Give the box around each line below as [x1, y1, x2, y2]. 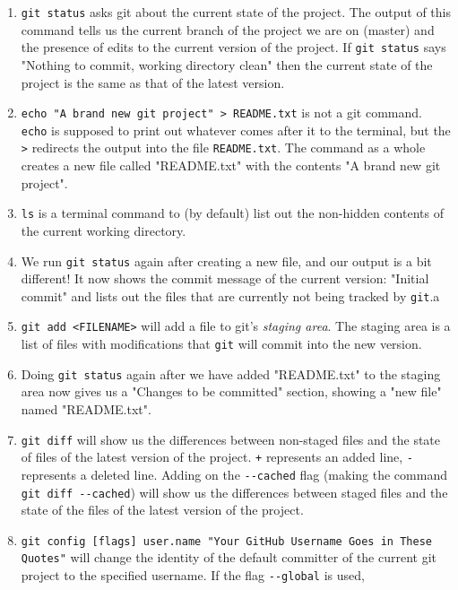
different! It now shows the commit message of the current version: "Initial [21, 269, 429, 288]
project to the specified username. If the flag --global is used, [21, 566, 365, 585]
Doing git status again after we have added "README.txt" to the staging [21, 364, 441, 383]
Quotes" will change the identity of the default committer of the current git [21, 548, 437, 567]
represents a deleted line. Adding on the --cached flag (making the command [21, 464, 447, 483]
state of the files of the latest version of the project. [21, 500, 304, 519]
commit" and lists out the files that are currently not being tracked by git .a [21, 286, 440, 305]
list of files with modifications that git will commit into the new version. [21, 334, 422, 353]
